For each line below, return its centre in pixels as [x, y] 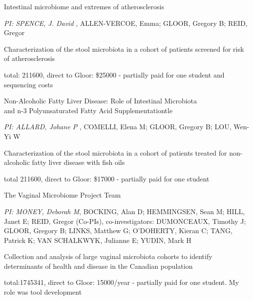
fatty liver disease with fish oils [78, 162]
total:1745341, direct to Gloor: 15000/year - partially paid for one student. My [122, 282]
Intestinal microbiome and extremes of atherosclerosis [84, 6]
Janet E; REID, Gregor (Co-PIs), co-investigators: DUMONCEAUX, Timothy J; [125, 221]
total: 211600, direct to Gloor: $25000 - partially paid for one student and [114, 74]
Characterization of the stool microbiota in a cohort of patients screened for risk [124, 49]
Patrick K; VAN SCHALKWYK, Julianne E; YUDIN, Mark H [98, 240]
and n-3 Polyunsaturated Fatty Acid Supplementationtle [88, 110]
